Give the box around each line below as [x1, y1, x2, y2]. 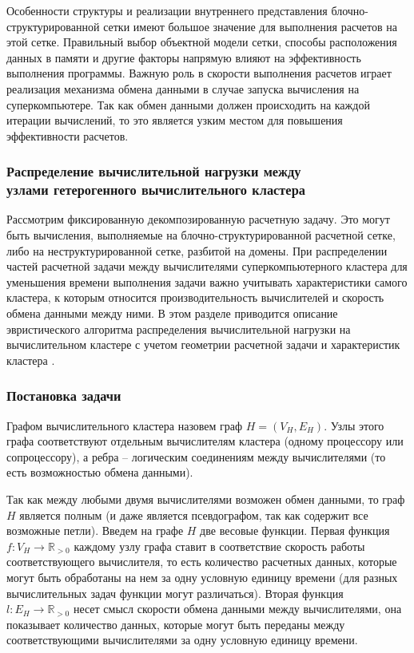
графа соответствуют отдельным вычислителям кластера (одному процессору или [6, 433, 404, 449]
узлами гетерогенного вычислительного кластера [6, 180, 305, 200]
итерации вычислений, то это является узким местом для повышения [6, 112, 343, 129]
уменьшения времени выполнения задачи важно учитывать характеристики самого [6, 273, 408, 290]
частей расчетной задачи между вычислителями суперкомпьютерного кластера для [6, 258, 408, 275]
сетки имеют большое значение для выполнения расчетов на [103, 18, 397, 34]
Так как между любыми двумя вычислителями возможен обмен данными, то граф [6, 491, 405, 508]
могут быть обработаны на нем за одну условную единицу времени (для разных [6, 568, 398, 585]
